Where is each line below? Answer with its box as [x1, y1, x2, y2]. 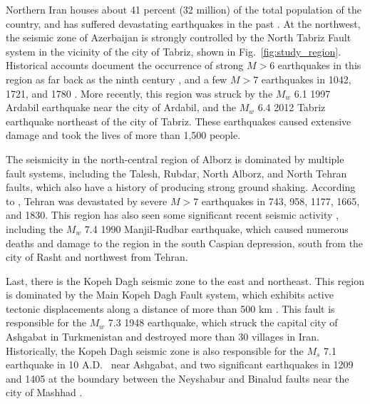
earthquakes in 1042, [261, 71, 351, 86]
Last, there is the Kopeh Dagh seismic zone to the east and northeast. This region [6, 273, 365, 288]
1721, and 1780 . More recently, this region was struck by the [6, 86, 273, 100]
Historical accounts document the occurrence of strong [6, 58, 244, 73]
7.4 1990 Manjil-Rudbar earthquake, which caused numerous [84, 221, 349, 236]
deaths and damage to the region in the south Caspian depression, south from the [6, 235, 364, 250]
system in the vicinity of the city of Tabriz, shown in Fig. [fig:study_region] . [6, 43, 341, 58]
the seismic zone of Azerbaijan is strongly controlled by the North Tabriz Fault [6, 30, 351, 45]
